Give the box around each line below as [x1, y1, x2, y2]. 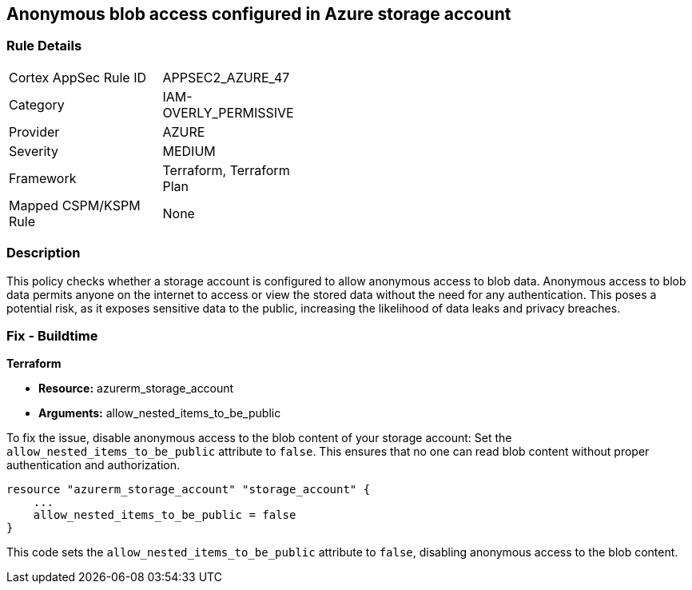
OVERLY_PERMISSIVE [162, 104, 294, 121]
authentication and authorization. [6, 458, 181, 472]
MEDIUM [162, 142, 216, 159]
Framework [9, 169, 77, 186]
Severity [9, 142, 58, 159]
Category [9, 96, 65, 113]
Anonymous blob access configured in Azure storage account [6, 4, 511, 24]
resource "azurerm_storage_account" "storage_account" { [6, 483, 371, 496]
